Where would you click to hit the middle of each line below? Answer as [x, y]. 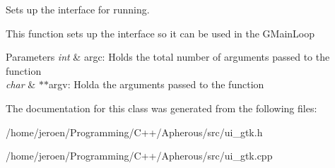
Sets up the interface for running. [78, 9]
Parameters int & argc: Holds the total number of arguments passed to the [168, 57]
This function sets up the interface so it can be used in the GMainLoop [160, 33]
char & [21, 84]
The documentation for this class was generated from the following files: [161, 108]
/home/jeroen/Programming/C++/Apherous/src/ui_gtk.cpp [139, 156]
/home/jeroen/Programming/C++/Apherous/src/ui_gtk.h [134, 132]
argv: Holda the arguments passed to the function [156, 84]
